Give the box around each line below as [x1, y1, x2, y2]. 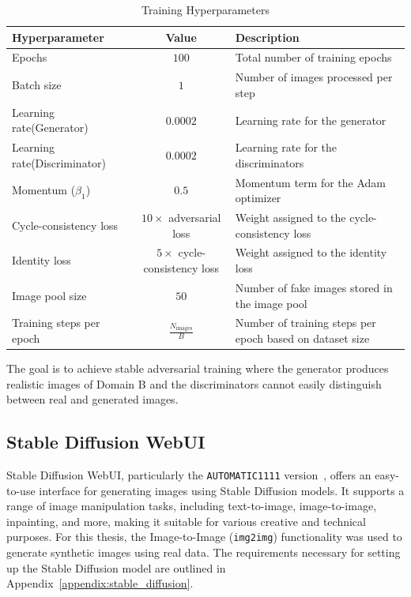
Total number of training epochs [235, 49, 392, 66]
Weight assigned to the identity [235, 244, 387, 261]
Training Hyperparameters [141, 2, 270, 17]
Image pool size [12, 287, 87, 303]
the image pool [235, 295, 307, 311]
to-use [6, 482, 36, 498]
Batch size [12, 77, 62, 93]
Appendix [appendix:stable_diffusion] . [6, 575, 194, 591]
